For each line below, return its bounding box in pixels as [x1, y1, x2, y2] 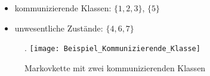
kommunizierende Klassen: [14, 2, 112, 14]
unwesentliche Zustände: [14, 21, 103, 34]
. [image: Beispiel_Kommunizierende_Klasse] [24, 42, 200, 54]
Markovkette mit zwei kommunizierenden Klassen [24, 61, 206, 74]
